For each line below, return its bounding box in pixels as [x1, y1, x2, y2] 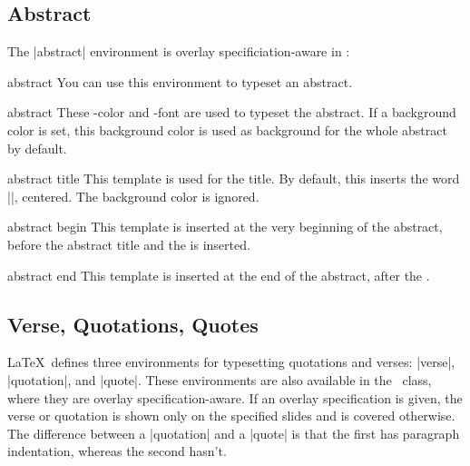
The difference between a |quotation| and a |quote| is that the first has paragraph [7, 423, 460, 442]
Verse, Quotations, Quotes [7, 310, 259, 338]
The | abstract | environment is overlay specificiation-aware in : [7, 42, 350, 61]
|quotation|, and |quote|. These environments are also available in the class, [7, 370, 432, 389]
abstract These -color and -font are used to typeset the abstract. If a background [7, 103, 456, 122]
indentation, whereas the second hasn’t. [7, 441, 227, 461]
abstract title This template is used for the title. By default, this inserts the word [7, 169, 460, 188]
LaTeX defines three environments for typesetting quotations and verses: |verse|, [7, 352, 455, 372]
